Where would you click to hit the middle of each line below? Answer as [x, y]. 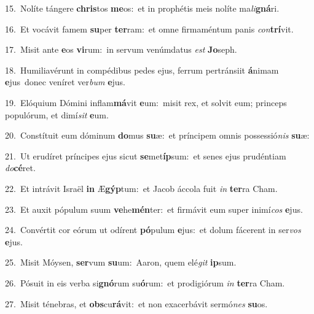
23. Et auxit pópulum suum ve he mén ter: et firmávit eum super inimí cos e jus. [154, 209]
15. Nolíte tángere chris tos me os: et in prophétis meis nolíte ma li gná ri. [142, 8]
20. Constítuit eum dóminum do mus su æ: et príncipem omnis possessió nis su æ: [157, 135]
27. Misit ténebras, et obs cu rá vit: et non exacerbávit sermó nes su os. [136, 303]
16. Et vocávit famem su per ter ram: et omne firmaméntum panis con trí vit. [149, 29]
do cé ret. [20, 168]
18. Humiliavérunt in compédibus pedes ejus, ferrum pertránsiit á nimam [142, 70]
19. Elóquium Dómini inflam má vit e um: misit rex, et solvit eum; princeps [146, 102]
